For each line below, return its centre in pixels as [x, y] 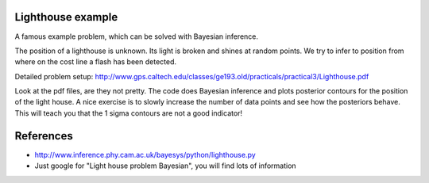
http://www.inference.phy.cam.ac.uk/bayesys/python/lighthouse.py [145, 154]
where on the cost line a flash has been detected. [96, 62]
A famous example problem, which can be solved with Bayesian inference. [136, 36]
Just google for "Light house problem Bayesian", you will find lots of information [166, 166]
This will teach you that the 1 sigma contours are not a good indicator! [128, 113]
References [44, 136]
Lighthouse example [66, 17]
